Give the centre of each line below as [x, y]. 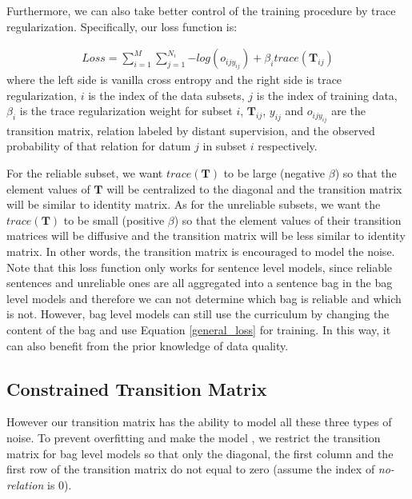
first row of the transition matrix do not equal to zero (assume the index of [191, 469]
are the [348, 111]
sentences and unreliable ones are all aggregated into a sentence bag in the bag [200, 283]
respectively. [288, 146]
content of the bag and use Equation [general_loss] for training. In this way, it [199, 329]
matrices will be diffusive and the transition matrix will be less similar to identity [206, 236]
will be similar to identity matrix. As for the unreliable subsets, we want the [194, 204]
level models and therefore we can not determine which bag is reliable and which [204, 298]
